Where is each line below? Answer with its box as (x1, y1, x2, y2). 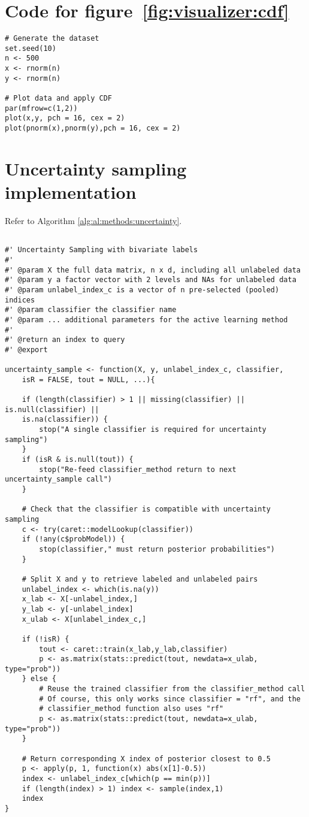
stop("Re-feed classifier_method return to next (39, 465, 237, 474)
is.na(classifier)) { (22, 415, 108, 424)
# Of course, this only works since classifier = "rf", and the (39, 694, 301, 703)
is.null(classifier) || (5, 405, 99, 414)
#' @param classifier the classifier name (5, 305, 177, 314)
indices (5, 295, 35, 304)
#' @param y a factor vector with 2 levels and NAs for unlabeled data (5, 276, 296, 285)
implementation (5, 180, 137, 204)
